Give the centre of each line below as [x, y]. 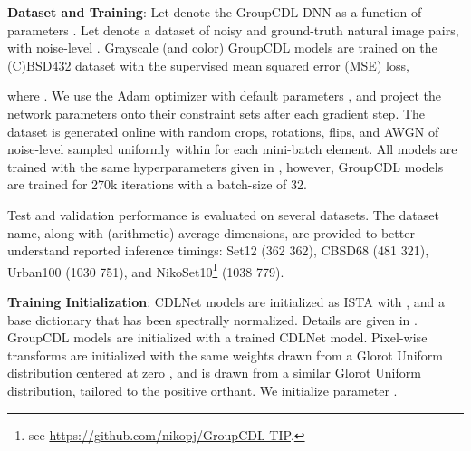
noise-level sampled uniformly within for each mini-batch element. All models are [232, 149]
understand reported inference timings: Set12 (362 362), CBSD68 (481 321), [218, 250]
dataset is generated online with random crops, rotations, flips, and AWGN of [223, 131]
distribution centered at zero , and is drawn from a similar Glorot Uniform [214, 373]
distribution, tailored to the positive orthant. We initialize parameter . [202, 390]
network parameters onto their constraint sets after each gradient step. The [216, 113]
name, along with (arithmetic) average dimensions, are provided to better [211, 232]
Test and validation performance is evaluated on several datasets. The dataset [223, 214]
